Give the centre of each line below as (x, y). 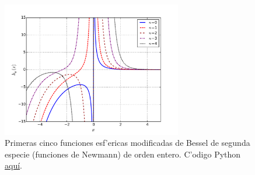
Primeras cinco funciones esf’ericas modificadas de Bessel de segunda (127, 143)
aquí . (13, 165)
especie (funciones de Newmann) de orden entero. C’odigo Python (123, 154)
